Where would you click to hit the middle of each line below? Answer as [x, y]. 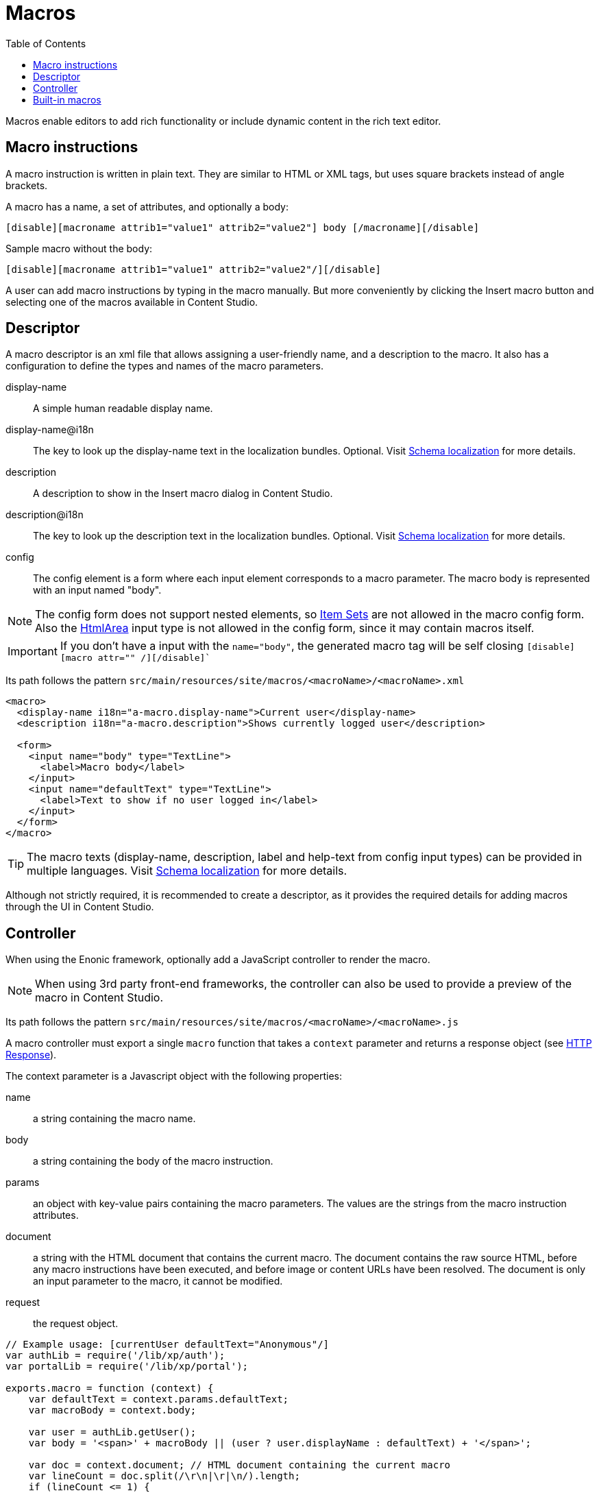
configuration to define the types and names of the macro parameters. [164, 366]
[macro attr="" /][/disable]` [135, 658]
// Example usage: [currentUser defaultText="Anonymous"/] [168, 1345]
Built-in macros [67, 99]
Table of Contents [46, 43]
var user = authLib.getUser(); [112, 1432]
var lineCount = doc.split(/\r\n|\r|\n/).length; [164, 1476]
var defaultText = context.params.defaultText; [159, 1399]
